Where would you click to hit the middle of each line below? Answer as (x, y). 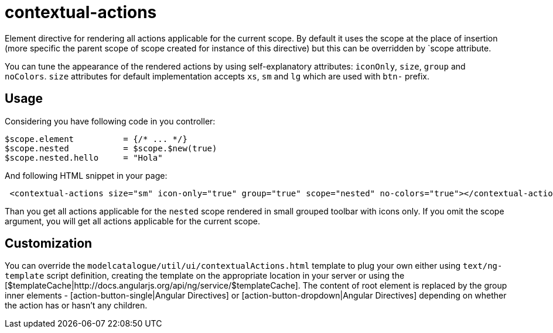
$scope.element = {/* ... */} (96, 139)
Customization (49, 244)
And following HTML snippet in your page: (86, 175)
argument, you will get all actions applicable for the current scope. (132, 221)
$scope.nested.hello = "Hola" (84, 157)
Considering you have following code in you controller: (110, 121)
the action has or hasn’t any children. (76, 306)
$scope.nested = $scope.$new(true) (111, 148)
